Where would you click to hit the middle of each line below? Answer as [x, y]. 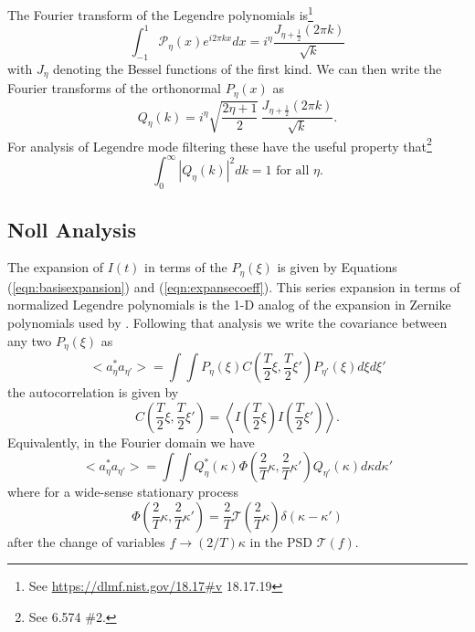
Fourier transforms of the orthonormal [114, 88]
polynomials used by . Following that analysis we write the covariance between [227, 323]
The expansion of [56, 267]
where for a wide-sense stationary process [123, 492]
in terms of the [186, 267]
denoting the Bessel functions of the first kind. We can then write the [248, 68]
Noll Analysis [72, 229]
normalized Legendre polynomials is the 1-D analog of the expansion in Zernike [229, 305]
